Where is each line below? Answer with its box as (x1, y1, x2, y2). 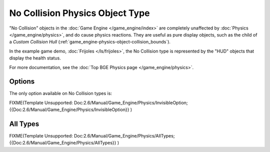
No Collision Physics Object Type (9, 7, 150, 18)
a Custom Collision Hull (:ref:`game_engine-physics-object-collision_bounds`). (9, 39, 171, 45)
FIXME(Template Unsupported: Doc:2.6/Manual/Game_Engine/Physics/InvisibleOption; (9, 99, 188, 105)
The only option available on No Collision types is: (9, 90, 112, 96)
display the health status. (9, 55, 61, 61)
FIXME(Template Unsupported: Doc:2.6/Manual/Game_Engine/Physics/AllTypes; (9, 133, 175, 139)
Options (9, 77, 35, 86)
